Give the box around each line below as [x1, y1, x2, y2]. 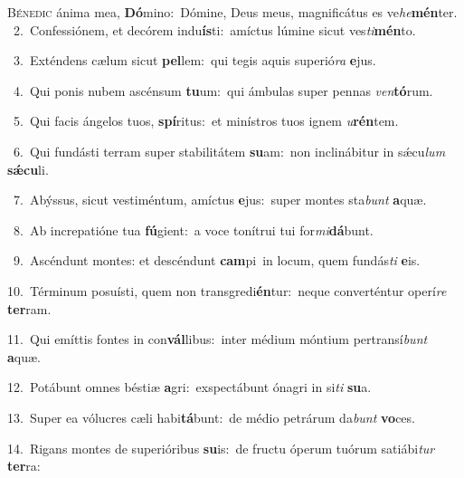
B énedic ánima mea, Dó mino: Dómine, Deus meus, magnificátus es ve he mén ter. [7, 3, 458, 21]
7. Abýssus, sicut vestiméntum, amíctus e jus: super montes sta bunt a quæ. [13, 190, 427, 209]
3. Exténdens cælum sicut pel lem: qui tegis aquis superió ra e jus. [13, 51, 376, 70]
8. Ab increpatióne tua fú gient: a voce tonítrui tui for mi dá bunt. [13, 220, 374, 239]
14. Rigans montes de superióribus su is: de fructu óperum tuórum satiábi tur [7, 438, 435, 457]
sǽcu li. [7, 159, 49, 178]
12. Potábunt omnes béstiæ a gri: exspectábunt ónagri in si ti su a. [7, 378, 372, 397]
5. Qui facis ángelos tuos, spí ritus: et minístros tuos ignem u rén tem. [13, 111, 399, 130]
